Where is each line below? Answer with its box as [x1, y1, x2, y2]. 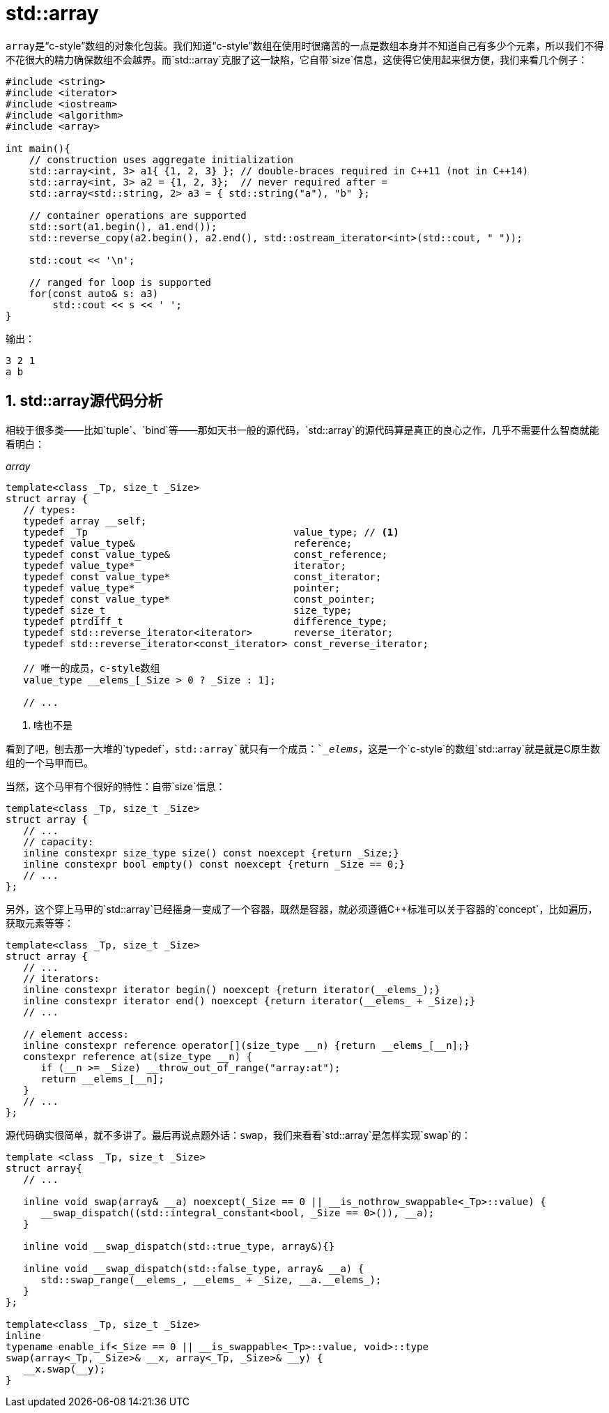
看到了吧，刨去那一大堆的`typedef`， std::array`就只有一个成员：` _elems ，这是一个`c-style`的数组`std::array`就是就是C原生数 [6, 742, 601, 755]
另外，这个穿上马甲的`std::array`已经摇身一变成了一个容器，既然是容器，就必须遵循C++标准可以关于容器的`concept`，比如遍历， [6, 902, 598, 915]
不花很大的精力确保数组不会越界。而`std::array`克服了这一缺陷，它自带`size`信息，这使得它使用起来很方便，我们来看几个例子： [6, 53, 588, 66]
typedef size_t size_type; [23, 604, 353, 616]
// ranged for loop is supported [29, 276, 212, 288]
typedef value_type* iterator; [23, 559, 346, 571]
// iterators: [23, 972, 100, 984]
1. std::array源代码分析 [6, 392, 163, 410]
